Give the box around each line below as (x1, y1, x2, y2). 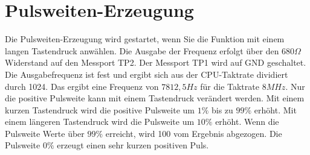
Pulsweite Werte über (5, 127, 85, 139)
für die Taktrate (200, 80, 259, 92)
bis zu (211, 103, 233, 116)
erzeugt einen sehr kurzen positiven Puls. (57, 139, 209, 151)
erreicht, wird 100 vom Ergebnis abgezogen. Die (105, 127, 282, 139)
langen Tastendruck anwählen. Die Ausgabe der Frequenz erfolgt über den (5, 44, 279, 57)
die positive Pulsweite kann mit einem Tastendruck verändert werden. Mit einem (5, 92, 305, 104)
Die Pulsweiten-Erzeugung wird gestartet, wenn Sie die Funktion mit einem (5, 33, 285, 45)
